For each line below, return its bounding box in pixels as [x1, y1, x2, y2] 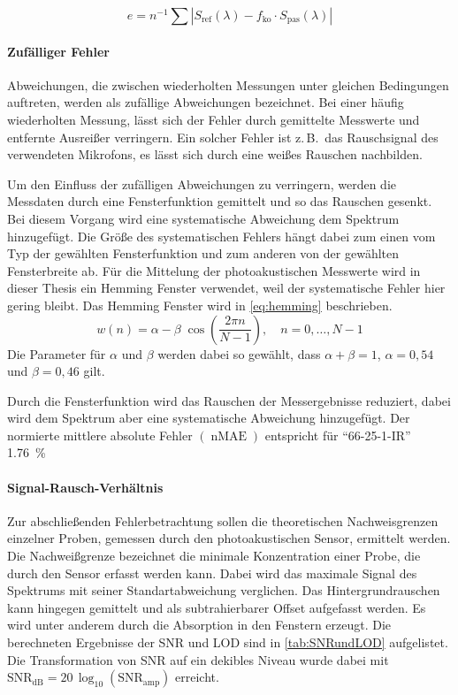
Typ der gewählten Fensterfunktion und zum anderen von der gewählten [7, 244, 400, 263]
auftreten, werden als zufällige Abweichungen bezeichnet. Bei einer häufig [7, 93, 404, 111]
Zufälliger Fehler [7, 42, 110, 60]
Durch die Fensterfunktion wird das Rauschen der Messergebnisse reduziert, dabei [7, 391, 451, 409]
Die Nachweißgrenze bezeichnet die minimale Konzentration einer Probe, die [7, 546, 421, 565]
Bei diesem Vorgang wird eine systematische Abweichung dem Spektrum [7, 209, 400, 227]
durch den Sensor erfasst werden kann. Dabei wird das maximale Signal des [7, 563, 417, 582]
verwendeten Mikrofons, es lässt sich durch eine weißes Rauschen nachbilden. [7, 145, 423, 164]
